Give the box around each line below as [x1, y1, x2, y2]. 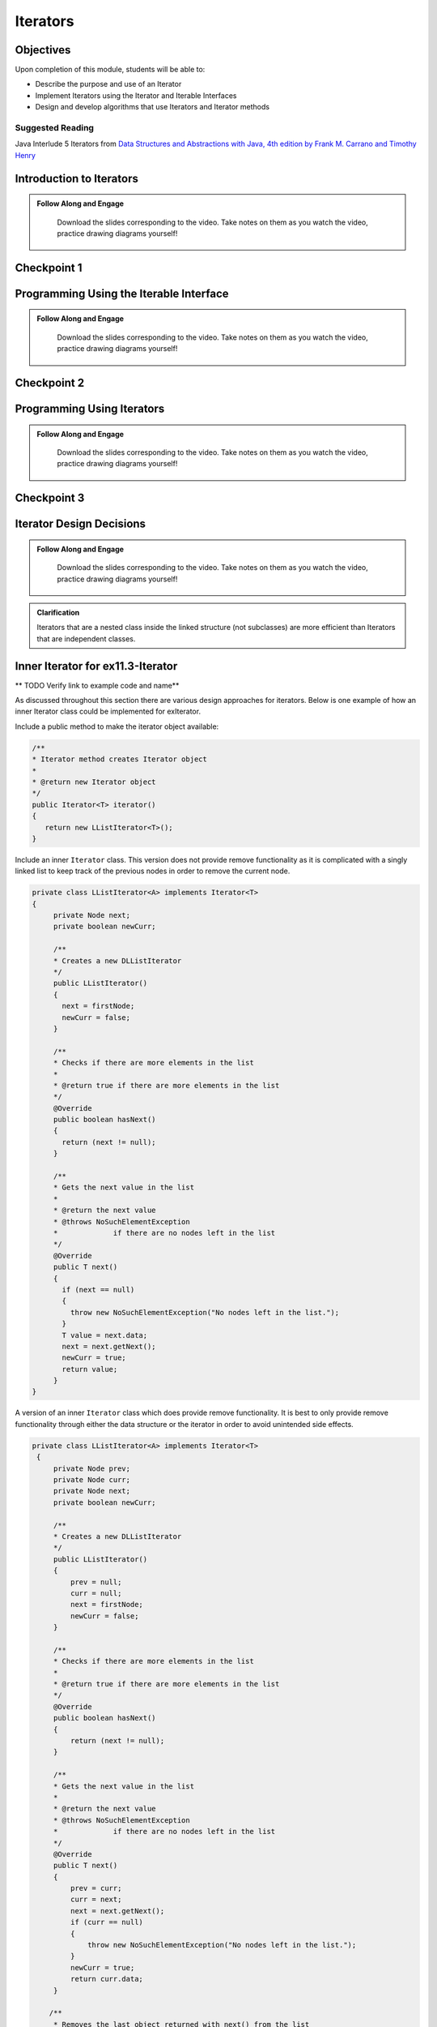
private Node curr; [53, 1476, 131, 1484]
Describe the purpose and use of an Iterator [35, 79, 182, 89]
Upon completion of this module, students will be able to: [15, 65, 206, 75]
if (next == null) [62, 1285, 135, 1294]
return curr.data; [70, 1974, 143, 1984]
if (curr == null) [70, 1918, 143, 1927]
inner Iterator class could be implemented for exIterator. [15, 706, 202, 717]
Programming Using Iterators [15, 401, 165, 415]
